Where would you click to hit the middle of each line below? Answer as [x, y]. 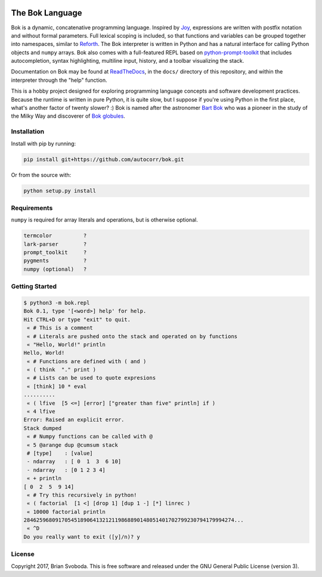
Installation [28, 131]
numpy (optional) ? [55, 269]
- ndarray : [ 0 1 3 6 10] [74, 462]
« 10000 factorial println [66, 512]
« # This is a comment [60, 328]
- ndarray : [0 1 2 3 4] [66, 470]
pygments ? [55, 261]
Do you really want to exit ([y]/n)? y [82, 537]
